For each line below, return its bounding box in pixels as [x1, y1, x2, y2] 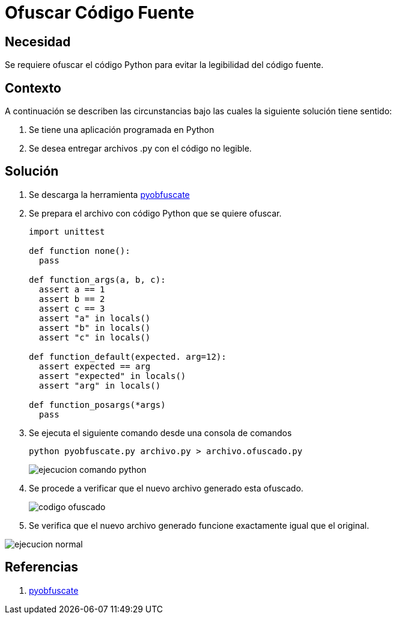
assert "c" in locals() [38, 332, 151, 342]
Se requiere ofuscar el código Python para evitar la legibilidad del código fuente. [5, 60, 324, 70]
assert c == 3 [38, 303, 105, 313]
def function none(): [29, 245, 130, 256]
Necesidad [5, 34, 71, 49]
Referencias [5, 559, 79, 575]
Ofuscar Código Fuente [5, 2, 195, 23]
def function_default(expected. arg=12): [29, 351, 227, 362]
